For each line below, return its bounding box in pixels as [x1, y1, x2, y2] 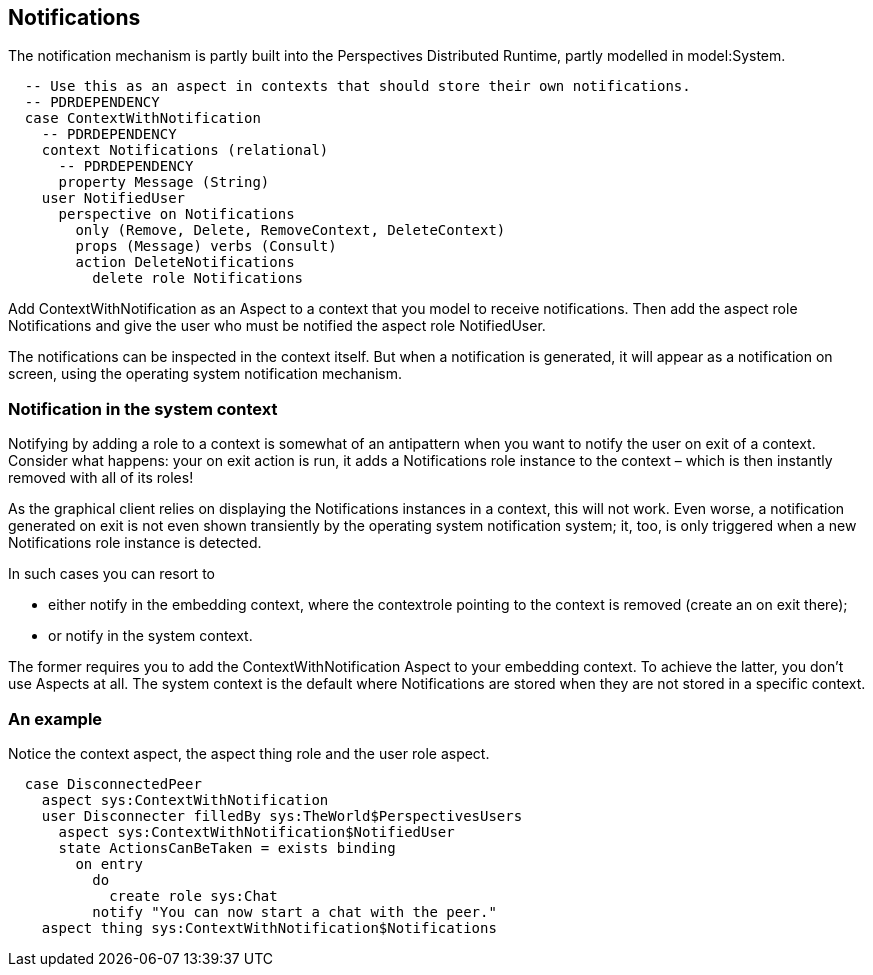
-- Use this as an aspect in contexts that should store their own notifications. [24, 78, 691, 95]
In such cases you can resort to [8, 565, 215, 583]
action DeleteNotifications [75, 254, 295, 271]
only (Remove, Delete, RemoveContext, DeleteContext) [75, 222, 506, 239]
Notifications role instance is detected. [8, 534, 262, 552]
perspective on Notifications [58, 206, 295, 223]
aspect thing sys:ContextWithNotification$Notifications [41, 919, 497, 936]
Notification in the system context [8, 398, 278, 419]
